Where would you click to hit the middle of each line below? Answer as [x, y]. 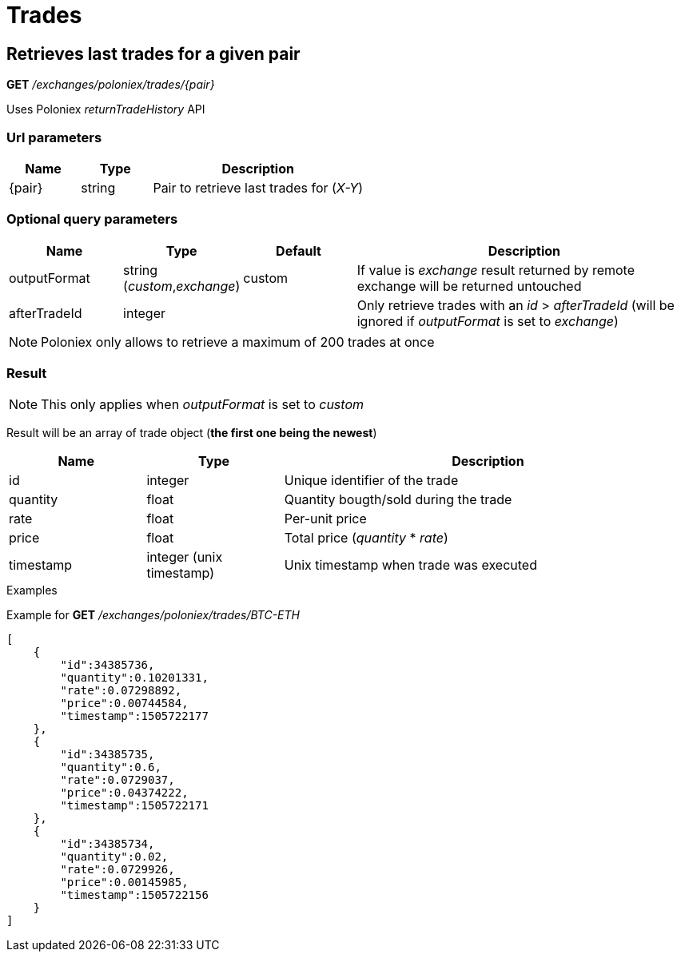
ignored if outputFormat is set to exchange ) [488, 321]
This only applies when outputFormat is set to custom [202, 405]
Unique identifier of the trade [371, 481]
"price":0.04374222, [124, 793]
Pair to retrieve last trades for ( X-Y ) [258, 187]
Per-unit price [325, 519]
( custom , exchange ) [182, 286]
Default [299, 250]
